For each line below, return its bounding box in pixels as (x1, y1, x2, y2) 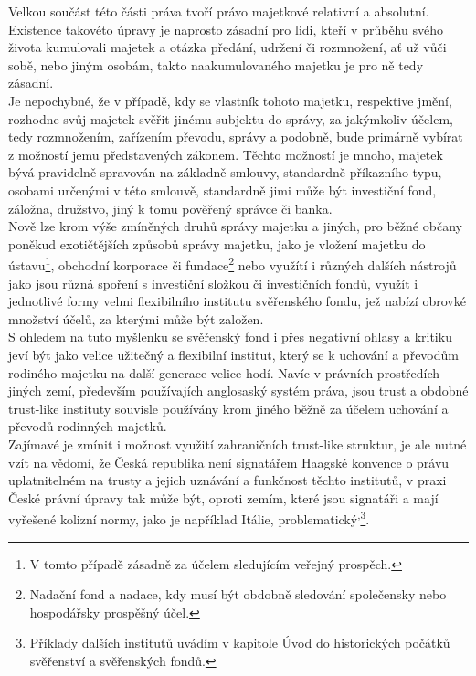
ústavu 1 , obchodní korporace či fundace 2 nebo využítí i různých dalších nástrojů (8, 253, 457, 274)
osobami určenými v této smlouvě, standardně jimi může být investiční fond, (8, 180, 437, 199)
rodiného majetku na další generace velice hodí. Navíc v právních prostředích (8, 363, 440, 382)
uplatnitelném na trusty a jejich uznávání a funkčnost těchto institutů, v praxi (8, 470, 447, 490)
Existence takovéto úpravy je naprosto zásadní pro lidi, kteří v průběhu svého (8, 19, 443, 38)
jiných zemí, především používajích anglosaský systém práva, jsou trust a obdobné (8, 381, 469, 400)
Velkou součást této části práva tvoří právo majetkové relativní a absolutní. (8, 2, 429, 20)
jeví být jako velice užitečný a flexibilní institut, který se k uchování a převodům (8, 344, 459, 364)
